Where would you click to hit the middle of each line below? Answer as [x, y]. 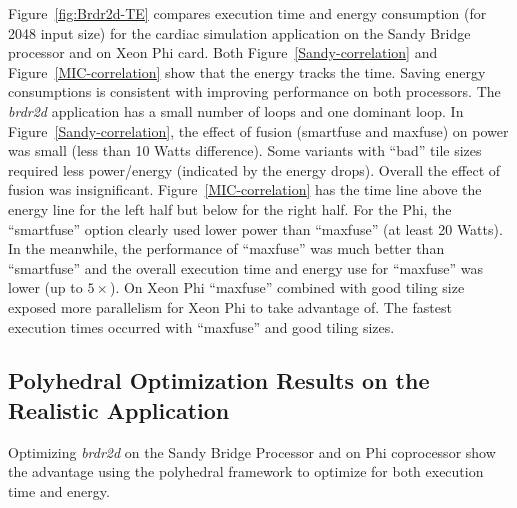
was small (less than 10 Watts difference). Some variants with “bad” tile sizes [245, 150]
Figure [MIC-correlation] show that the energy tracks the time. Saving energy [247, 71]
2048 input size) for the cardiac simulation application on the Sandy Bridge [239, 32]
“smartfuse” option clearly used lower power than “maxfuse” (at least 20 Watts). [255, 228]
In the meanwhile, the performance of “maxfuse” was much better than [226, 248]
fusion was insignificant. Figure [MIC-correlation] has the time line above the [245, 189]
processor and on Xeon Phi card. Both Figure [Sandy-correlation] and [223, 52]
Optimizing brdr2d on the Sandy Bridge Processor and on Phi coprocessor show [252, 451]
